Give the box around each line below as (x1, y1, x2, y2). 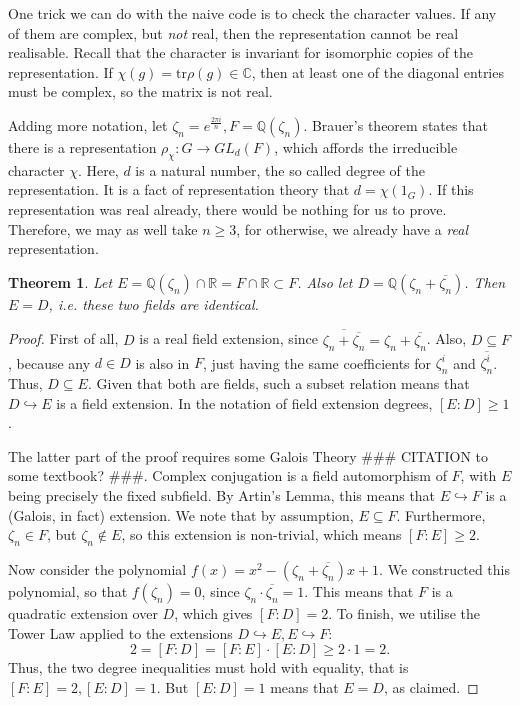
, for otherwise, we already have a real (236, 218, 469, 239)
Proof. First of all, (8, 328, 119, 349)
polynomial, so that (8, 581, 128, 602)
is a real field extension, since (139, 328, 318, 349)
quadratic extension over (8, 603, 158, 624)
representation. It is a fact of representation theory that (8, 179, 350, 200)
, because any (8, 352, 91, 373)
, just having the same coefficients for (202, 352, 432, 373)
